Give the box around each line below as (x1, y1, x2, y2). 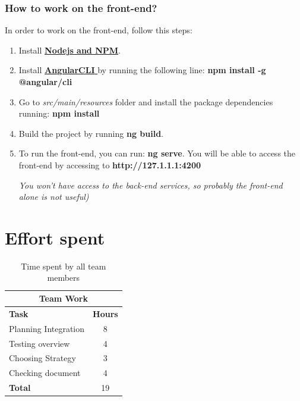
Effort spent (5, 225, 105, 249)
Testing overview (9, 337, 70, 349)
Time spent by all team (21, 259, 106, 272)
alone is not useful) (18, 190, 89, 203)
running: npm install (18, 107, 100, 120)
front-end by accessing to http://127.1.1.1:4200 (18, 158, 201, 171)
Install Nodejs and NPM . (18, 43, 121, 56)
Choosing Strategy (9, 352, 76, 364)
